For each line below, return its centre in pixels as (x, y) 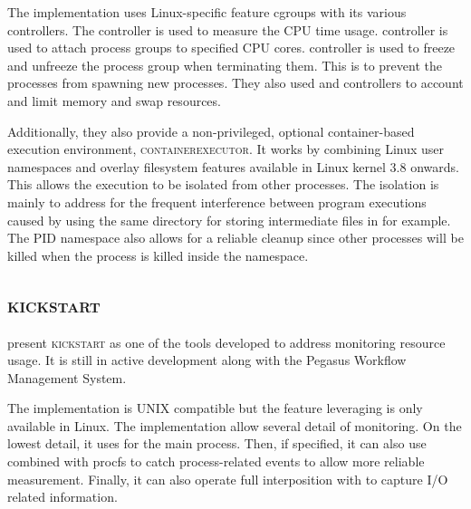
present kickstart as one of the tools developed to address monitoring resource (226, 342)
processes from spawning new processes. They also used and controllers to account (235, 83)
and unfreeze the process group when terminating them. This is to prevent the (225, 65)
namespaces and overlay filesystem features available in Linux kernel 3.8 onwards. (233, 166)
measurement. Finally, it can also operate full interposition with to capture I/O (228, 479)
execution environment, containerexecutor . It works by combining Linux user (226, 149)
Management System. (67, 377)
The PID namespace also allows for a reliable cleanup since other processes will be (235, 238)
